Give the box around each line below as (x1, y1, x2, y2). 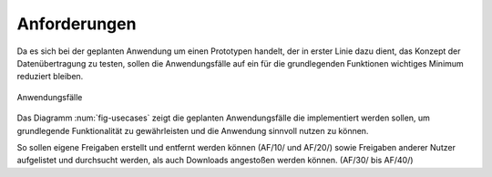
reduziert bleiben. (16, 71, 84, 82)
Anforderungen (16, 14, 137, 34)
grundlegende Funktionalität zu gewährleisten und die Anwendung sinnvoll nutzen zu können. (16, 125, 369, 136)
